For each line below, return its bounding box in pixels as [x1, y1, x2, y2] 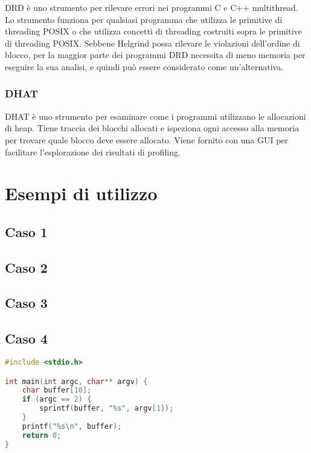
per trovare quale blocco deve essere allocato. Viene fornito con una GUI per [5, 133, 289, 146]
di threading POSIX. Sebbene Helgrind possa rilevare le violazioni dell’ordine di [5, 36, 300, 49]
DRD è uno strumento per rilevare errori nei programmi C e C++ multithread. [5, 1, 298, 13]
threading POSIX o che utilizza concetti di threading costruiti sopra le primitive [5, 25, 302, 37]
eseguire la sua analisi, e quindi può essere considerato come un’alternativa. [5, 60, 284, 73]
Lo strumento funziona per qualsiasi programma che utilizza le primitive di [5, 13, 283, 25]
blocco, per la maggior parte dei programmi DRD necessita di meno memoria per [5, 48, 306, 61]
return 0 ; [22, 431, 62, 440]
